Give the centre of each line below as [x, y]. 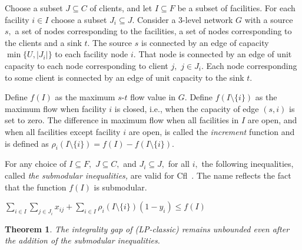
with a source [269, 19]
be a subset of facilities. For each [236, 8]
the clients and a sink [43, 42]
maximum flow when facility [56, 108]
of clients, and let [121, 8]
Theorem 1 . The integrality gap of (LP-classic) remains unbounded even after [147, 228]
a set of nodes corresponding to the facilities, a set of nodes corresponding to [153, 31]
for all [179, 164]
